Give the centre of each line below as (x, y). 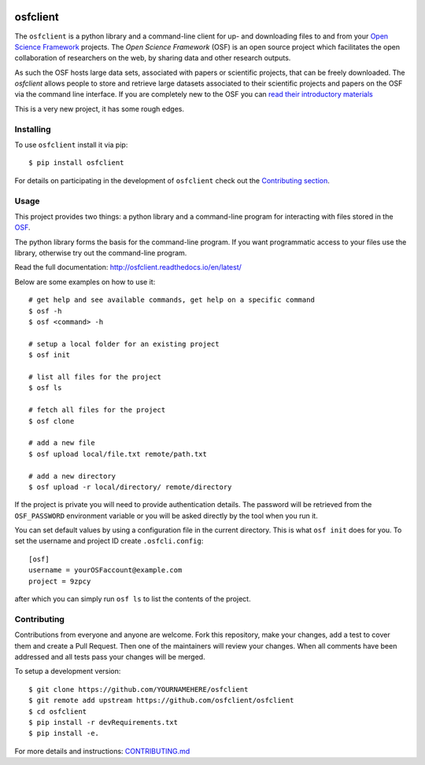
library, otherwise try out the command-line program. (101, 253)
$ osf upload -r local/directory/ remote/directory (130, 487)
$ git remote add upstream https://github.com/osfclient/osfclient (161, 701)
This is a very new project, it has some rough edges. (100, 108)
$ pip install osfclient (76, 163)
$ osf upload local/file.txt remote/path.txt (118, 454)
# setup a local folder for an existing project (124, 344)
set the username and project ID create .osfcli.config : (109, 541)
